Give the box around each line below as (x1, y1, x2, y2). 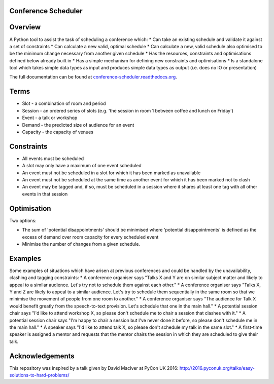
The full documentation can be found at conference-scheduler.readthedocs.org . (9, 74, 177, 80)
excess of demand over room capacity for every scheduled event (22, 234, 159, 240)
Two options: (9, 217, 37, 223)
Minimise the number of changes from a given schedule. (22, 241, 141, 247)
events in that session (22, 190, 68, 197)
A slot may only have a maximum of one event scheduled (22, 163, 142, 169)
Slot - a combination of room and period (22, 100, 106, 106)
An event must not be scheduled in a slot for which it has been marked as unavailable (22, 170, 201, 176)
